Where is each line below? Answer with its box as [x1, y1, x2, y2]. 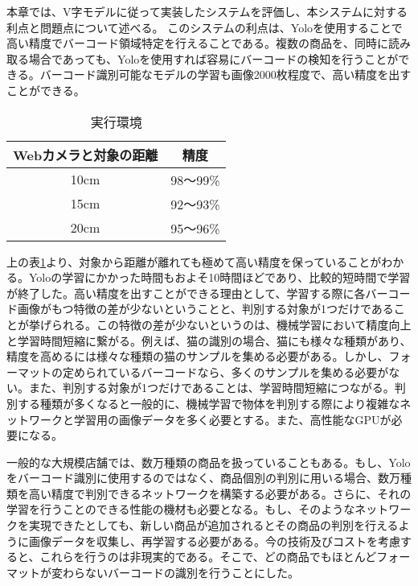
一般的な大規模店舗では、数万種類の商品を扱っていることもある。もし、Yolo [6, 453, 411, 470]
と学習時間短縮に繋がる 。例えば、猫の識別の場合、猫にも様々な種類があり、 [6, 332, 412, 349]
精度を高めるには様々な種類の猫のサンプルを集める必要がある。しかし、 [6, 348, 389, 365]
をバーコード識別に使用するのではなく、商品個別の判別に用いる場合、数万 [6, 469, 400, 486]
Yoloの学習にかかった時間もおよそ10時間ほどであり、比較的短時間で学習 [28, 269, 411, 286]
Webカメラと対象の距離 [13, 145, 158, 164]
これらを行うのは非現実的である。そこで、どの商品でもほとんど [39, 548, 377, 565]
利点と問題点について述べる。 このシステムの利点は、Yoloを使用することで [6, 19, 403, 35]
